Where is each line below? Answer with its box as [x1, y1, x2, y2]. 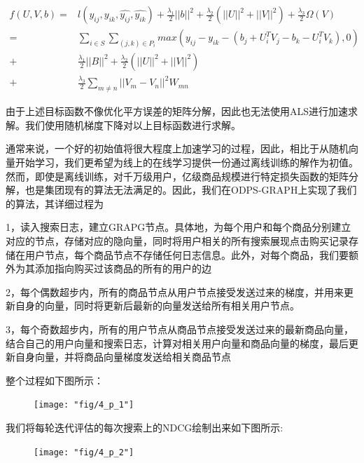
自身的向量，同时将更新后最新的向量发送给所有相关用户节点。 [15, 298, 300, 313]
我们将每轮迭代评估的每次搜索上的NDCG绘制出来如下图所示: [6, 420, 283, 435]
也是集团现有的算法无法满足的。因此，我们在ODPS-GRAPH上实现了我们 [24, 182, 357, 197]
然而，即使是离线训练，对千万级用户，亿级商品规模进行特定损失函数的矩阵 [6, 168, 349, 183]
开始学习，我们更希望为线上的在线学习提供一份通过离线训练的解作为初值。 [15, 155, 358, 170]
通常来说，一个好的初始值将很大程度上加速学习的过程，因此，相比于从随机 [6, 141, 349, 156]
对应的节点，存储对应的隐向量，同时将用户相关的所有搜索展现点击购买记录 [6, 234, 349, 248]
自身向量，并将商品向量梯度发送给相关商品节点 [15, 349, 231, 364]
